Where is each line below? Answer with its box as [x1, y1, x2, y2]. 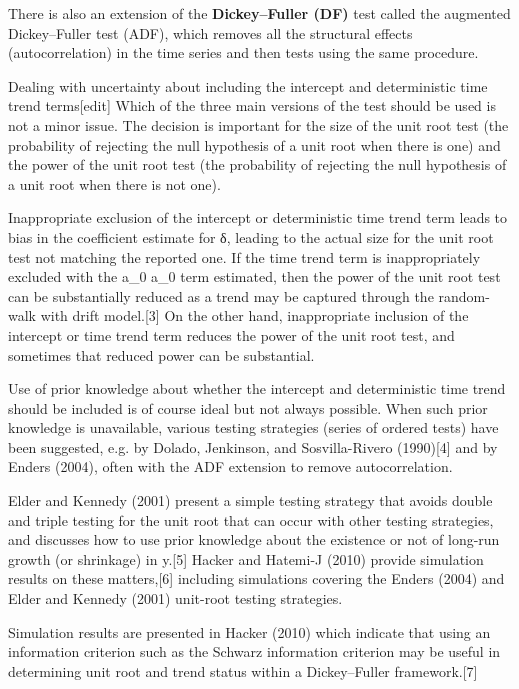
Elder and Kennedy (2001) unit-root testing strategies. [8, 588, 343, 609]
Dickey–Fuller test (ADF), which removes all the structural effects [8, 22, 413, 43]
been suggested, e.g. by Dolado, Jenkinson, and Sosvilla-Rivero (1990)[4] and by [8, 436, 498, 457]
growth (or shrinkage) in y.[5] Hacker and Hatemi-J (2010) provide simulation [8, 548, 484, 569]
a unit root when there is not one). [8, 173, 221, 194]
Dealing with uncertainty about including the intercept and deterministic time [8, 75, 488, 96]
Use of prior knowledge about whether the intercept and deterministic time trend [8, 378, 506, 399]
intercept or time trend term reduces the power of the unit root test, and [8, 324, 455, 345]
